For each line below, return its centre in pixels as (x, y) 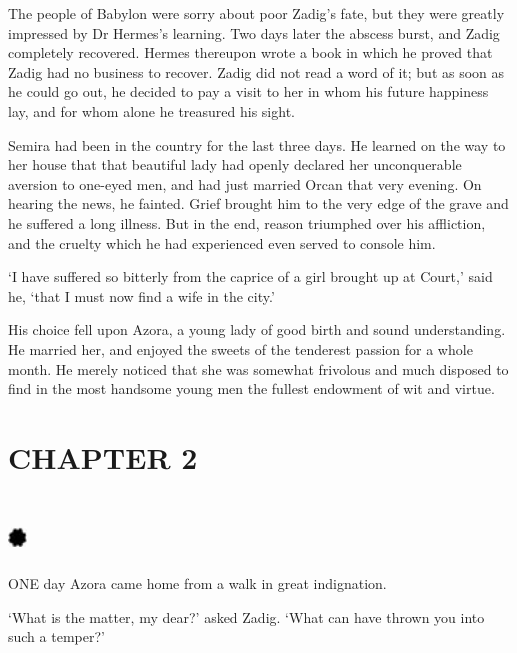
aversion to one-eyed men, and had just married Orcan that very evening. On (245, 183)
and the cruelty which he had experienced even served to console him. (222, 242)
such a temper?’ (56, 636)
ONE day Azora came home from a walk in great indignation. (197, 583)
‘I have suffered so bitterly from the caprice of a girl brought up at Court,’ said (250, 276)
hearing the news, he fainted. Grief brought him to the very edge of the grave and (258, 203)
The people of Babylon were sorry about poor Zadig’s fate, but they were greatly (256, 13)
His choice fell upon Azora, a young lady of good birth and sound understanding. (257, 329)
